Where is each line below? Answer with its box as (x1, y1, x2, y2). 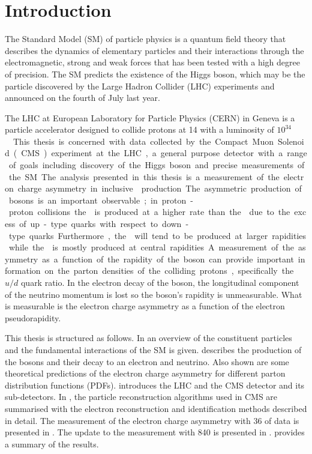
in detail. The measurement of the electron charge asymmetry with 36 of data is (5, 414, 299, 426)
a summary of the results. (5, 437, 99, 450)
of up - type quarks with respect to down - (19, 217, 189, 230)
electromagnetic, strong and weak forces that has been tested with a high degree (5, 56, 300, 68)
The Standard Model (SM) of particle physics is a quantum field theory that (5, 32, 286, 45)
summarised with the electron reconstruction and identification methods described (5, 402, 307, 414)
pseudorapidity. (5, 311, 61, 324)
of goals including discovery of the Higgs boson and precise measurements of (8, 159, 305, 171)
